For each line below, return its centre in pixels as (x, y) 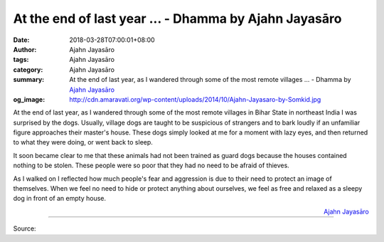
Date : (21, 40)
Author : (25, 49)
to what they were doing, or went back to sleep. (83, 142)
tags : (21, 60)
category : (28, 69)
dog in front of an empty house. (60, 199)
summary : (29, 80)
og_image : (29, 99)
